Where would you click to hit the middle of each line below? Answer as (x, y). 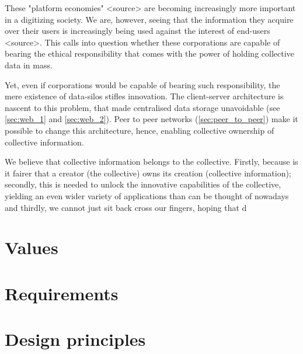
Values (32, 247)
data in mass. (29, 65)
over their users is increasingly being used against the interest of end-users (137, 31)
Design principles (75, 339)
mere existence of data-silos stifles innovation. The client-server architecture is (144, 96)
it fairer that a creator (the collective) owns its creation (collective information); (148, 173)
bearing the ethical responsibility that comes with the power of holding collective (149, 53)
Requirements (62, 293)
